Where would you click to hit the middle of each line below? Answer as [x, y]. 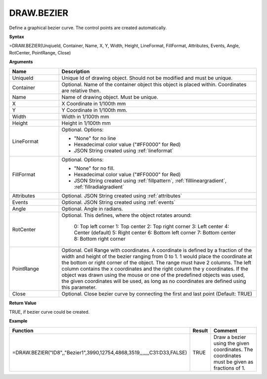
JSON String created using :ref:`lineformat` [124, 150]
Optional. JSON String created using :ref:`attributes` [122, 195]
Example [18, 321]
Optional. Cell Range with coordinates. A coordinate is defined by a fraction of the [157, 250]
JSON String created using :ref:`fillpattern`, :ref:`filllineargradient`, [150, 181]
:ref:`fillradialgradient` [99, 187]
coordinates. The [233, 349]
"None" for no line [95, 138]
